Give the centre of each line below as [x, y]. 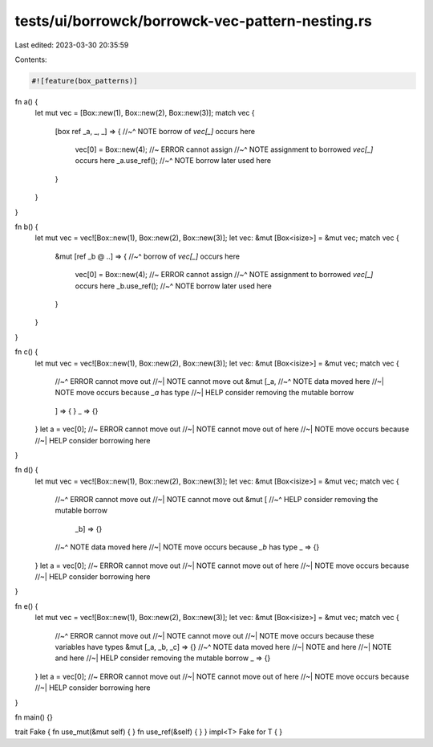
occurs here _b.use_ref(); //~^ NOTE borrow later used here [173, 286]
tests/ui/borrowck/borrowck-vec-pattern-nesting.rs [193, 21]
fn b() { [27, 227]
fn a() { [26, 101]
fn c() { [26, 352]
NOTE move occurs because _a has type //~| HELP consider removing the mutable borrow [204, 393]
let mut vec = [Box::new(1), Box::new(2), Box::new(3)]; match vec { [145, 113]
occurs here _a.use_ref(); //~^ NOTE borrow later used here [173, 161]
